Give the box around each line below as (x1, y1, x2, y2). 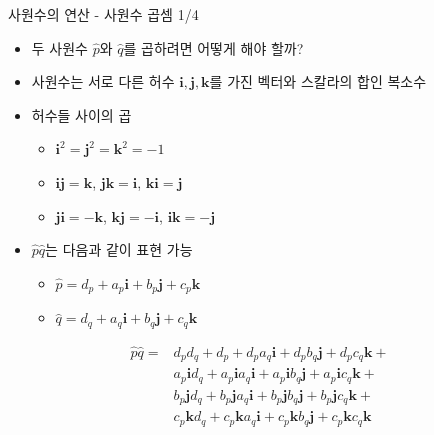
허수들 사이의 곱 (31, 104, 132, 125)
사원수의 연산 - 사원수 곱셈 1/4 (8, 4, 199, 24)
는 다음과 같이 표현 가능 (45, 239, 193, 260)
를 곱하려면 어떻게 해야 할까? (123, 37, 304, 58)
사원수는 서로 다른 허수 (31, 71, 175, 92)
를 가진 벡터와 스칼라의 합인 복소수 (209, 71, 427, 92)
